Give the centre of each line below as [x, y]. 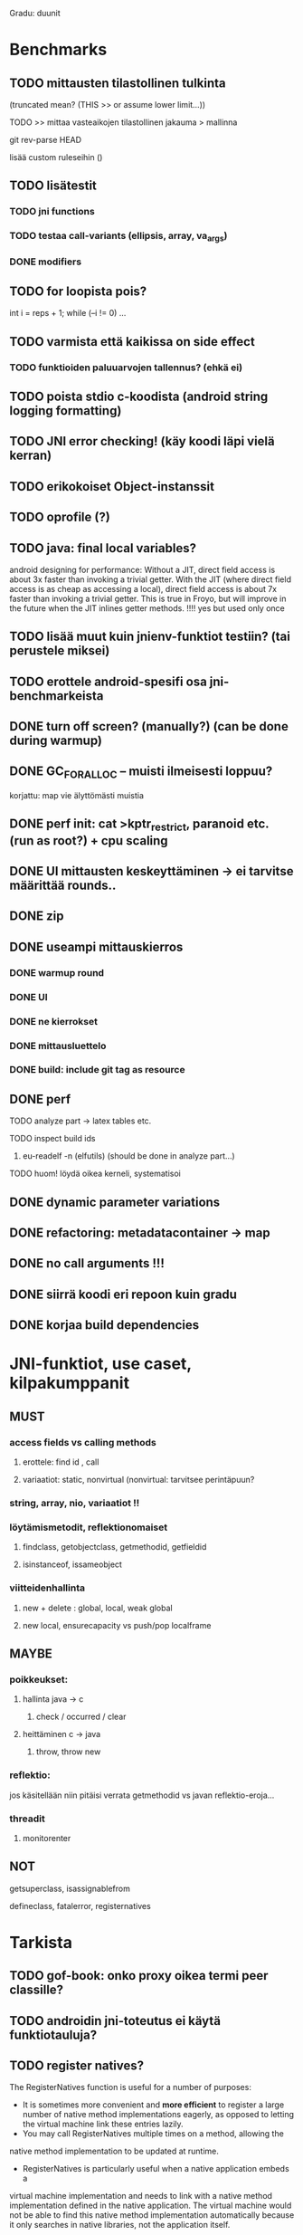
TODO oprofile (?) [60, 517]
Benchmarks [58, 50]
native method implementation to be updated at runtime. [114, 2151]
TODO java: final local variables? [103, 548]
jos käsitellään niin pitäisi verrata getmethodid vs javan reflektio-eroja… [142, 1795]
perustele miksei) [60, 651]
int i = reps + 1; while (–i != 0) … [68, 313]
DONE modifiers [46, 262]
